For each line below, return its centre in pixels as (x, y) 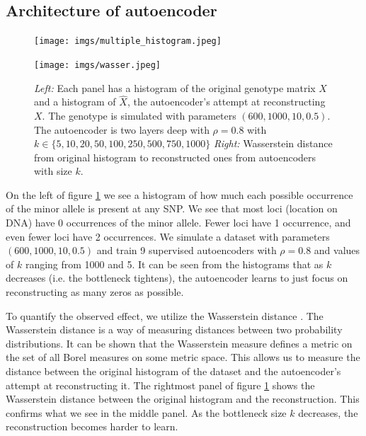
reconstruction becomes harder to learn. (92, 426)
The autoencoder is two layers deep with (122, 129)
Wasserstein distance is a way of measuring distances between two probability (174, 329)
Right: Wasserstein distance (273, 143)
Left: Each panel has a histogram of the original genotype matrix (175, 87)
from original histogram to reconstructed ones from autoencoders (175, 157)
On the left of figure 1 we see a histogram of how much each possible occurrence (179, 194)
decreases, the (328, 412)
